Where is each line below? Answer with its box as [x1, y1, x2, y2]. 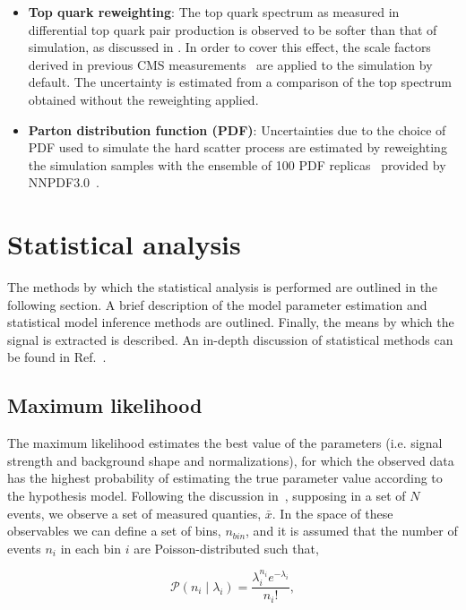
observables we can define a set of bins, [7, 521, 221, 540]
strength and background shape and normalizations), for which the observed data [7, 451, 454, 469]
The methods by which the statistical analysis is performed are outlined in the [7, 278, 438, 296]
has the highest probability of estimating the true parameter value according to [7, 468, 443, 487]
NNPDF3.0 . [28, 173, 99, 192]
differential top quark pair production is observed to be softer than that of [28, 20, 437, 39]
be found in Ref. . [7, 348, 107, 366]
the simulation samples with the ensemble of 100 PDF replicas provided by [28, 155, 446, 174]
